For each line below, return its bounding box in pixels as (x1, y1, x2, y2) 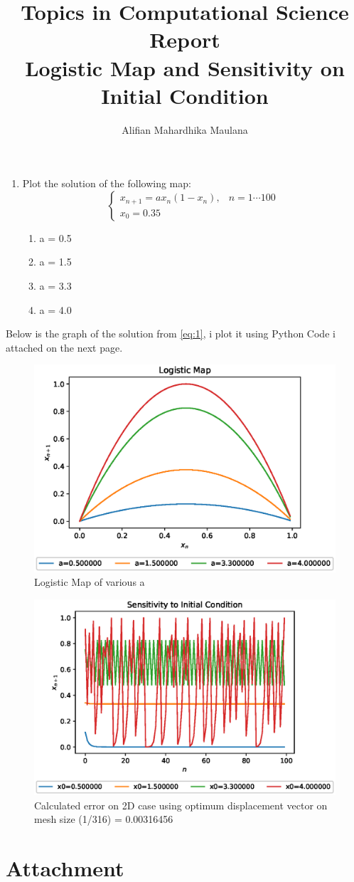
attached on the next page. (6, 340, 123, 355)
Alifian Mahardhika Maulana (122, 122, 248, 137)
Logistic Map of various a (34, 574, 145, 589)
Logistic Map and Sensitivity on (25, 53, 345, 82)
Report (149, 25, 220, 54)
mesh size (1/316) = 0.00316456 (34, 812, 173, 826)
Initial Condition (101, 80, 269, 110)
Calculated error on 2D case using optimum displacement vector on (34, 797, 328, 812)
